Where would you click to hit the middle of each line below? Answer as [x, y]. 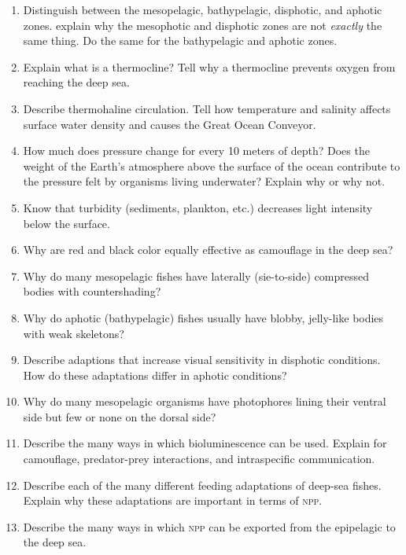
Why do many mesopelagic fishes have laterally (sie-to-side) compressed [196, 276]
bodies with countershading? [92, 291]
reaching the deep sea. [76, 82]
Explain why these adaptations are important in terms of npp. [173, 500]
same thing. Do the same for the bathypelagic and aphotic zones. [180, 40]
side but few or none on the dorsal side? [120, 416]
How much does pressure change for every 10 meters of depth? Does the [196, 151]
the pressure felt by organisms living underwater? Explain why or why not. [204, 181]
